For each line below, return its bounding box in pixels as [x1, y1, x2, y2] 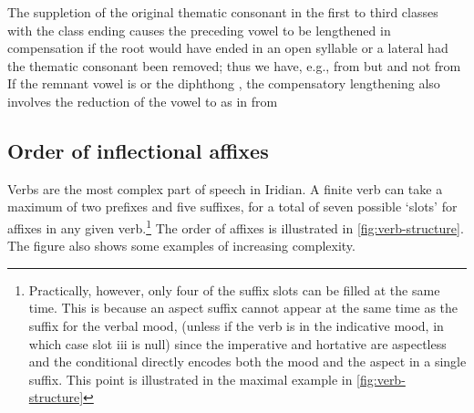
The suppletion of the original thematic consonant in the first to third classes [7, 3, 438, 21]
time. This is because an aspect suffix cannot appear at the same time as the [28, 298, 459, 317]
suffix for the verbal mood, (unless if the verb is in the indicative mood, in [28, 315, 444, 335]
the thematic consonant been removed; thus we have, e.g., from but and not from [7, 56, 461, 75]
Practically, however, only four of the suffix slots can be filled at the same [28, 280, 440, 299]
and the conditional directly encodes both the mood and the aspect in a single [28, 352, 467, 371]
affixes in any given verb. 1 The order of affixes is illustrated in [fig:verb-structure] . [7, 215, 464, 237]
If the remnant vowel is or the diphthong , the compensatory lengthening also [7, 74, 440, 93]
